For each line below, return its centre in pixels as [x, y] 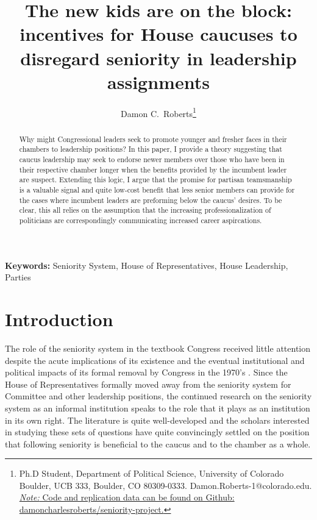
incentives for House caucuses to [158, 34]
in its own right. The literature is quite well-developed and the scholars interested [157, 420]
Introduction [59, 319]
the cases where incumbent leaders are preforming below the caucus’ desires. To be [151, 200]
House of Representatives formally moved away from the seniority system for [148, 384]
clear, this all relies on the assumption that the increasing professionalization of [145, 210]
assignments [158, 81]
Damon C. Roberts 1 [158, 112]
